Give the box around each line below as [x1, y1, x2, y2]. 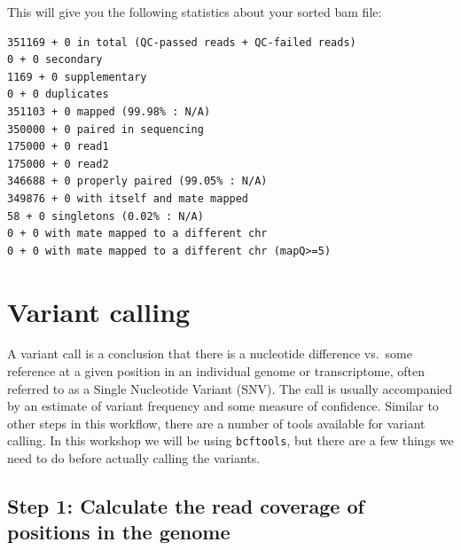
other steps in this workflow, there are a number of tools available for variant [7, 413, 426, 432]
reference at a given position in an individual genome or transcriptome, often [7, 362, 425, 381]
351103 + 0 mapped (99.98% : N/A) [7, 105, 211, 118]
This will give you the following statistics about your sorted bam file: [7, 3, 382, 20]
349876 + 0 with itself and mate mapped [7, 192, 249, 205]
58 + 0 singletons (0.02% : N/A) [7, 209, 204, 223]
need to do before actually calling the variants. [7, 449, 261, 467]
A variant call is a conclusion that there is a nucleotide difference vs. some [7, 344, 413, 363]
